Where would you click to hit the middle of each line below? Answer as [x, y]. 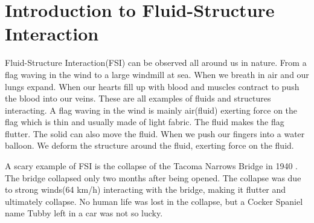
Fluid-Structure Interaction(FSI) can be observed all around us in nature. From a [156, 63]
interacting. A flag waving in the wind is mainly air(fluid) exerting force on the [151, 110]
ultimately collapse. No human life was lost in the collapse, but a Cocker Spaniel [154, 201]
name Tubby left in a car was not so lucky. [84, 213]
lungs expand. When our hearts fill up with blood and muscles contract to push [152, 86]
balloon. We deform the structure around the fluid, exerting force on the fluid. [149, 145]
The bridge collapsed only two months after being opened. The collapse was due [153, 177]
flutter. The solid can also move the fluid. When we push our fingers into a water [155, 133]
